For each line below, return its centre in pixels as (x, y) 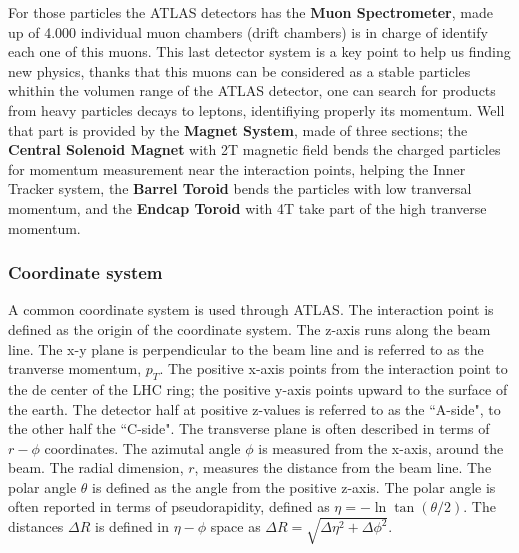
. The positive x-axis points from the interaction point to (333, 368)
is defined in (132, 526)
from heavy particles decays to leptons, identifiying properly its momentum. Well (256, 109)
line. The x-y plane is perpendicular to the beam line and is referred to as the (246, 348)
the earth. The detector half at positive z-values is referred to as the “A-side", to (254, 408)
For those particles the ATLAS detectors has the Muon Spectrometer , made (250, 12)
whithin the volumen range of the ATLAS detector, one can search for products (252, 90)
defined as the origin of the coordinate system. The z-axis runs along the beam (249, 328)
